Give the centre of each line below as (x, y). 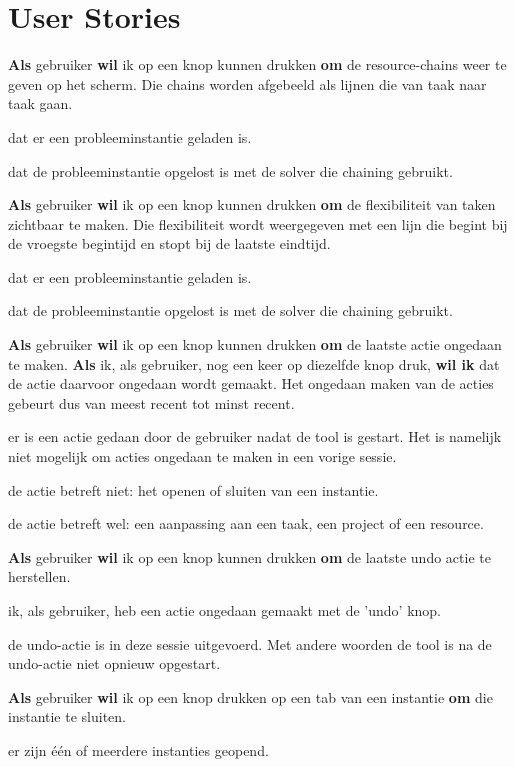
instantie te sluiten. (67, 716)
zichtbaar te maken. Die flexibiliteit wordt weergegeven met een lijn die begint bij (258, 223)
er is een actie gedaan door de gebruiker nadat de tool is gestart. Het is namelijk (255, 436)
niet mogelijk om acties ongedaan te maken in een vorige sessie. (202, 456)
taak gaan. (40, 103)
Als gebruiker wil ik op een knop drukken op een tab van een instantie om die (250, 696)
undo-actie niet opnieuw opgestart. (114, 663)
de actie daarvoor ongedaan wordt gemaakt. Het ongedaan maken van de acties (251, 383)
